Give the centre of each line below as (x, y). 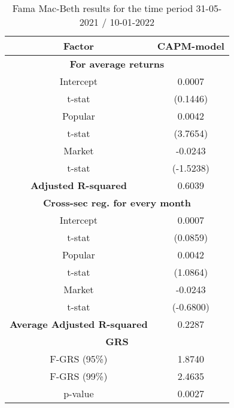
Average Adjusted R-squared (79, 324)
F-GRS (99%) (79, 376)
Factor (78, 46)
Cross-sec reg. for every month (117, 203)
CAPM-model (191, 46)
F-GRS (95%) (79, 359)
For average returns (117, 64)
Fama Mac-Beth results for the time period (103, 8)
